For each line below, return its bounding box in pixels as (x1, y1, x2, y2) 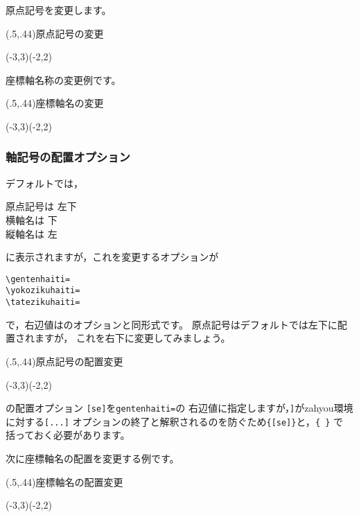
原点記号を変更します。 (6, 3, 112, 17)
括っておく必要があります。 (6, 428, 130, 442)
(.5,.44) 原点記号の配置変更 (6, 353, 123, 368)
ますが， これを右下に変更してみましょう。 (34, 331, 231, 345)
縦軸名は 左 (6, 226, 58, 240)
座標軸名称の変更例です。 (6, 72, 121, 87)
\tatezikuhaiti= (6, 297, 80, 308)
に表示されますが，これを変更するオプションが (6, 249, 219, 264)
